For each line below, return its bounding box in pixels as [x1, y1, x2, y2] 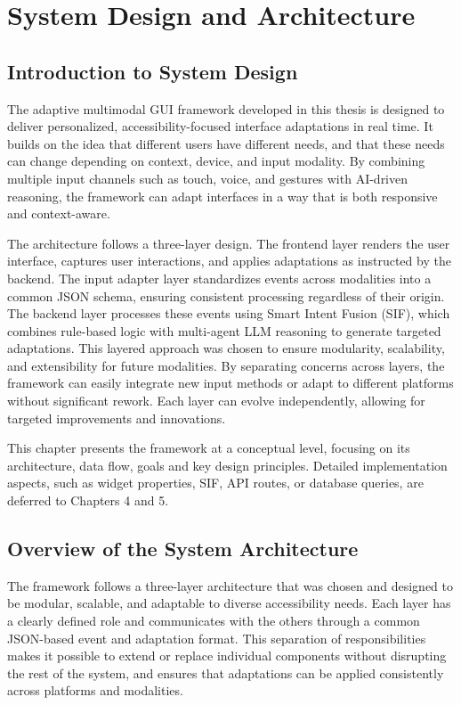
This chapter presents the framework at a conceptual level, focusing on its [7, 439, 410, 457]
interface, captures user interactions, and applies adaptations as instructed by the [7, 251, 451, 270]
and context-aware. [7, 204, 110, 223]
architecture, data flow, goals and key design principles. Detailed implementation [7, 455, 448, 474]
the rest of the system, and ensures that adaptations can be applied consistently [7, 663, 444, 682]
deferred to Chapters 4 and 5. [7, 491, 169, 510]
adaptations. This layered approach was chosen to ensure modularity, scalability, [7, 339, 445, 357]
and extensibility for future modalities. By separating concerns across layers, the [7, 356, 445, 374]
